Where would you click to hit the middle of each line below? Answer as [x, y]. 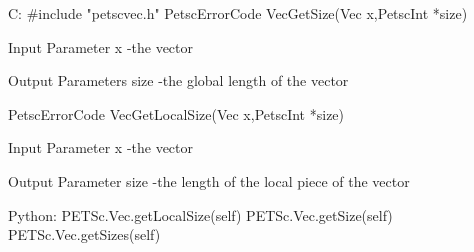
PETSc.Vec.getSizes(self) [84, 234]
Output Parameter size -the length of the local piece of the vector [209, 180]
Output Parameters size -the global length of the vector [178, 80]
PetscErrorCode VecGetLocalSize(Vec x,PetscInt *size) [176, 113]
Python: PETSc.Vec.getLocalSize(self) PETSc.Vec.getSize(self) [200, 214]
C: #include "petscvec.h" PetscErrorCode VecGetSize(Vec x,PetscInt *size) [238, 13]
